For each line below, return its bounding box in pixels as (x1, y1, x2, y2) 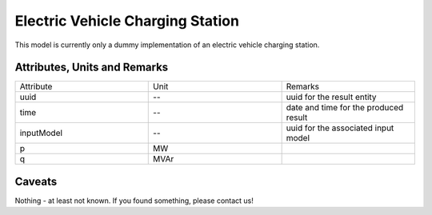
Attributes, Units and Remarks (14, 61, 169, 74)
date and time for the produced (286, 102, 404, 113)
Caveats (14, 174, 58, 188)
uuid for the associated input (286, 122, 394, 133)
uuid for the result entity (286, 92, 377, 103)
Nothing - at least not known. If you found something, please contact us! (14, 196, 254, 205)
